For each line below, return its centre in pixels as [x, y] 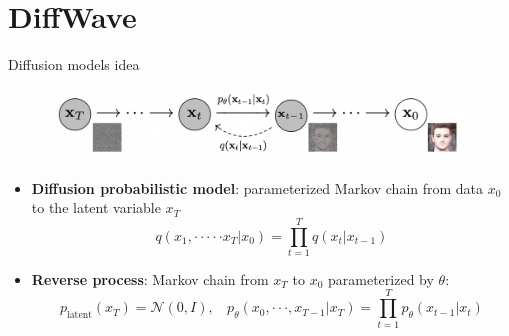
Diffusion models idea [74, 64]
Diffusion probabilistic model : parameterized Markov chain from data [257, 187]
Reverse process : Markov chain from [150, 278]
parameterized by [381, 278]
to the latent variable [96, 207]
